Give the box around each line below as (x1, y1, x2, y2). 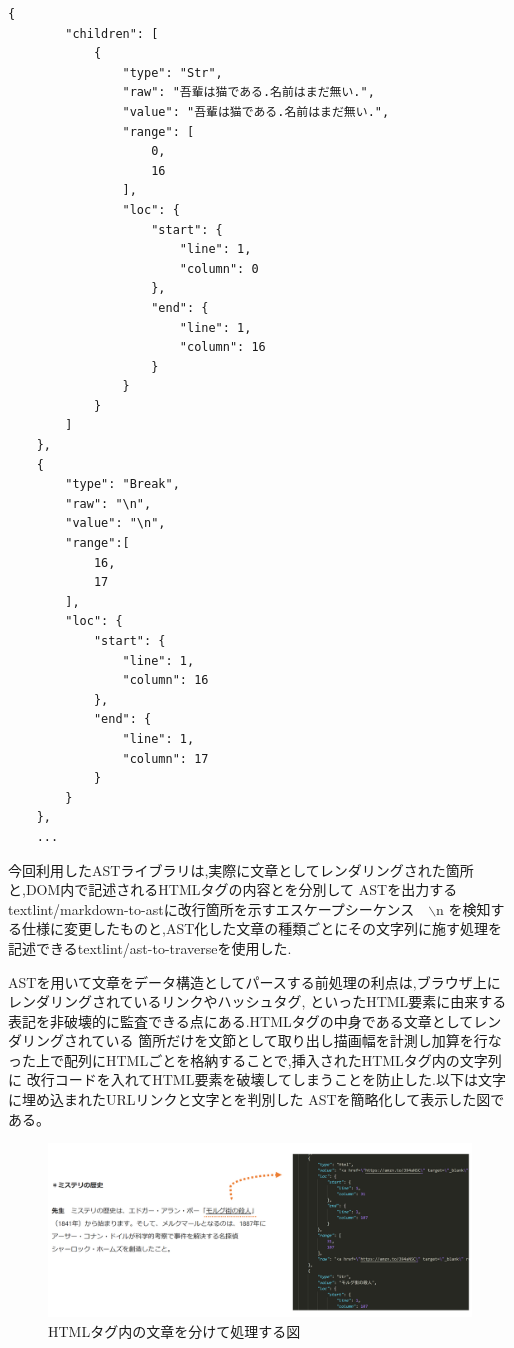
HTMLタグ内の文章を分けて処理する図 (48, 1320, 301, 1341)
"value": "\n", (65, 516, 166, 531)
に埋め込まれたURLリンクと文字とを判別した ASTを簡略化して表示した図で (8, 1089, 505, 1110)
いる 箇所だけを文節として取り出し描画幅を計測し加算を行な (105, 1030, 502, 1051)
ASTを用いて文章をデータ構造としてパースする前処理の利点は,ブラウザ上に (8, 971, 501, 992)
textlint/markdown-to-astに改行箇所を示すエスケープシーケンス (8, 898, 415, 919)
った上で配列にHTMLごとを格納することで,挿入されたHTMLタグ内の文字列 (8, 1049, 502, 1070)
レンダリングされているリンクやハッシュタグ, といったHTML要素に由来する (8, 991, 507, 1012)
